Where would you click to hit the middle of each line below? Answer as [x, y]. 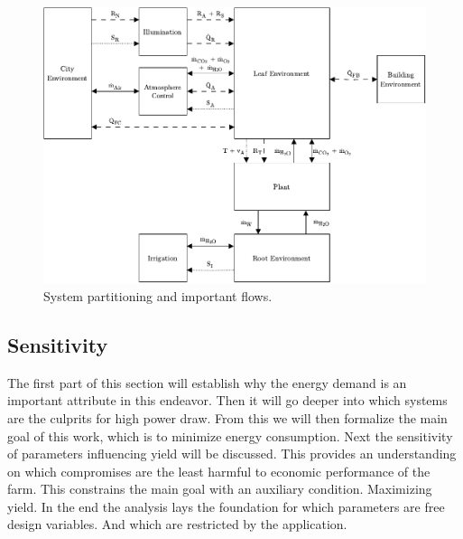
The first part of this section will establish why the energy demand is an [207, 382]
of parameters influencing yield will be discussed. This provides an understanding [232, 454]
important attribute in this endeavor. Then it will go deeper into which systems [227, 400]
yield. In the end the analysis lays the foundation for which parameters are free [226, 506]
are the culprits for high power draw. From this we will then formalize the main [227, 417]
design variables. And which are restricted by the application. [177, 524]
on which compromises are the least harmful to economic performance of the [219, 471]
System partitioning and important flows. [158, 295]
